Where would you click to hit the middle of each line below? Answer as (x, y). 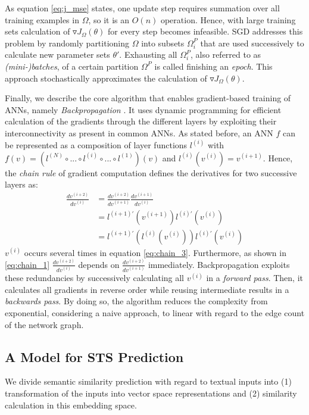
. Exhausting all (148, 54)
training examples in (42, 19)
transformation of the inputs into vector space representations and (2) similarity (151, 393)
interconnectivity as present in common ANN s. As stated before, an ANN (139, 132)
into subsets (163, 43)
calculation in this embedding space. (71, 405)
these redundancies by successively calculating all (95, 278)
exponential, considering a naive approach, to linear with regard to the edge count (155, 313)
